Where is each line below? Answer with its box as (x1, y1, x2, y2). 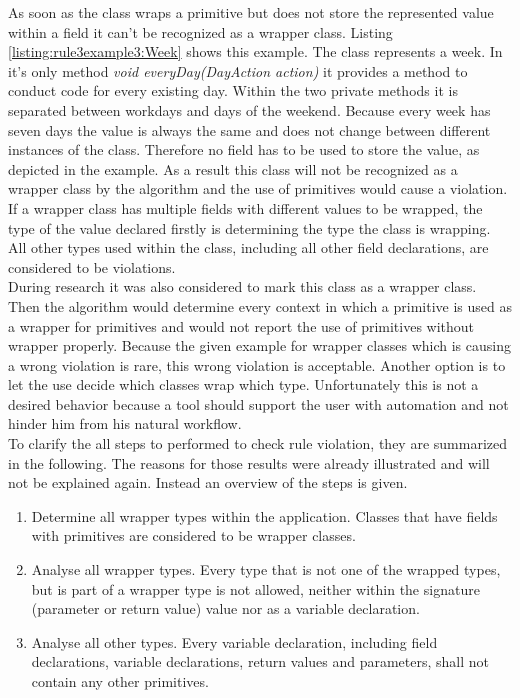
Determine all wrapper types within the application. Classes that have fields (31, 505, 498, 526)
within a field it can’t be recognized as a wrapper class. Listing (8, 21, 393, 42)
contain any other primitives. (31, 671, 209, 691)
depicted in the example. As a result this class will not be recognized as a (8, 158, 458, 179)
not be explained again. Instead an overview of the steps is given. (8, 472, 408, 493)
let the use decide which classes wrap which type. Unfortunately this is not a (8, 374, 479, 395)
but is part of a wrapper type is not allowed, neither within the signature (31, 578, 480, 599)
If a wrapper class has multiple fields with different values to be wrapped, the (8, 197, 483, 218)
